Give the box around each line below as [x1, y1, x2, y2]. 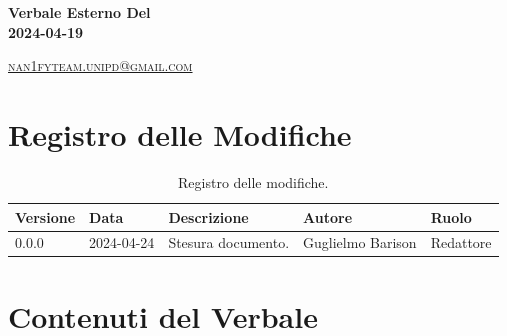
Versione [15, 206, 76, 227]
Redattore [430, 232, 492, 253]
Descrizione [168, 206, 249, 227]
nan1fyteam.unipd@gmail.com [8, 55, 193, 76]
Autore [303, 206, 353, 227]
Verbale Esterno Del [8, 2, 151, 22]
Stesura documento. [168, 232, 290, 253]
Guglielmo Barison [303, 232, 417, 253]
